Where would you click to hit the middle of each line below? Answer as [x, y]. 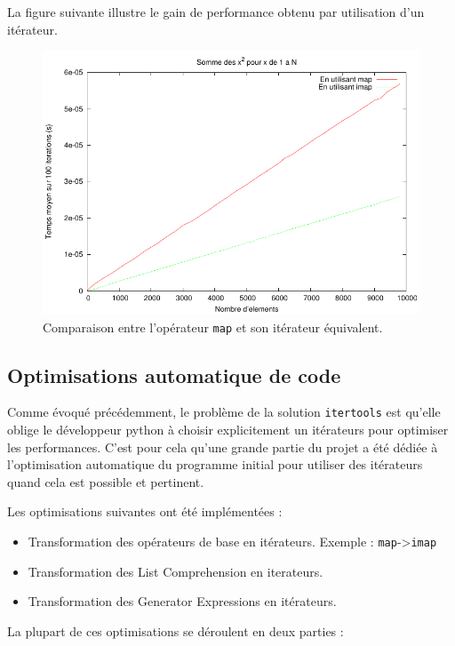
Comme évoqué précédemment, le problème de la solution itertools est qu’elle [224, 412]
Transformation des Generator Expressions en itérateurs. [182, 601]
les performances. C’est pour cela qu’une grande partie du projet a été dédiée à [223, 447]
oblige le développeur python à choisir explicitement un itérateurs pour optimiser [228, 430]
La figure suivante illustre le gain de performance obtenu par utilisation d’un [216, 12]
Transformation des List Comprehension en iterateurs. [176, 571]
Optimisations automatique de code [174, 375]
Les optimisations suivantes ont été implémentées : [145, 511]
